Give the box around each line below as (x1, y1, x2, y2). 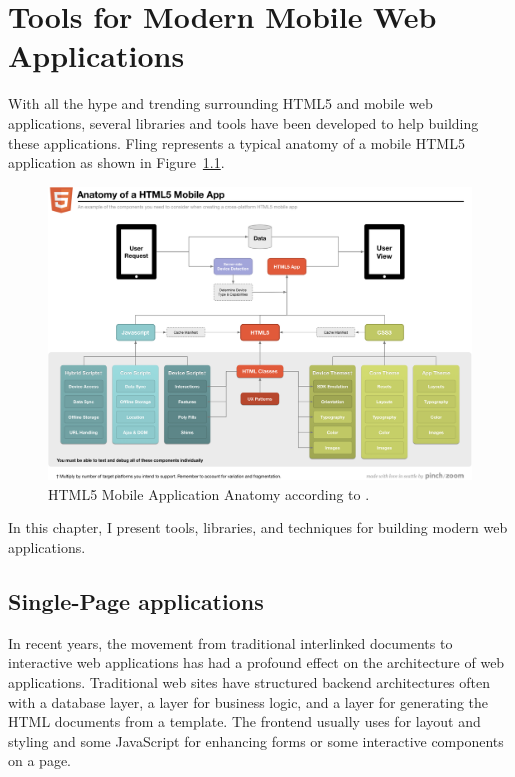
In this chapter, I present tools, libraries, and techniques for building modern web (8, 517, 508, 538)
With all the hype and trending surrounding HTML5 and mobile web (8, 93, 433, 114)
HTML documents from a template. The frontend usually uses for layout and (8, 711, 481, 732)
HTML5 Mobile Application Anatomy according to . (48, 483, 370, 504)
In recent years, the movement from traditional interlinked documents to (8, 632, 453, 653)
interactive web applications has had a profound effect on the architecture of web (8, 652, 505, 673)
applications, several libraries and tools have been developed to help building (8, 112, 479, 133)
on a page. (8, 750, 71, 771)
